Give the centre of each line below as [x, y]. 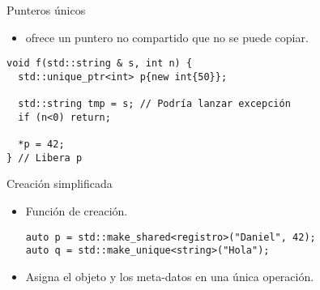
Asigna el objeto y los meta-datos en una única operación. [170, 276]
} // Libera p [45, 158]
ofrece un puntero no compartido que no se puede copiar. [167, 37]
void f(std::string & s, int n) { [100, 64]
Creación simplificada [60, 183]
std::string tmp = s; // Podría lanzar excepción [154, 104]
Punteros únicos [46, 10]
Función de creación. [77, 211]
